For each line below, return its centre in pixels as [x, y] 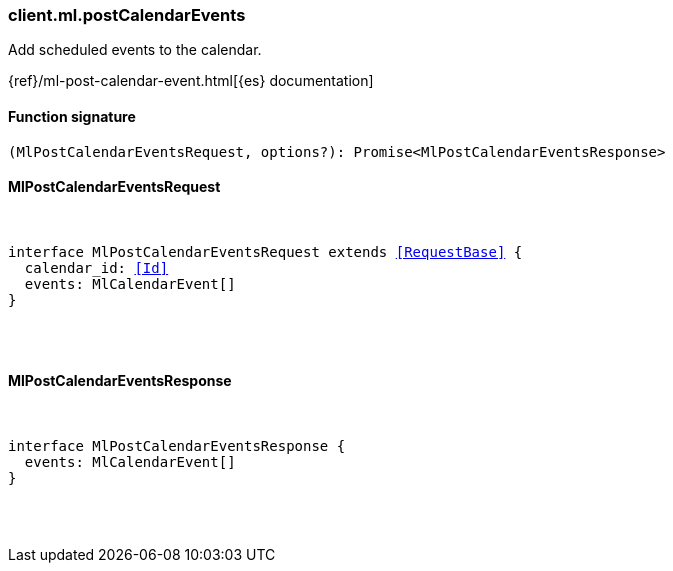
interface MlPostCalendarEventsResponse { [177, 446]
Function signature [72, 116]
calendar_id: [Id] [96, 267]
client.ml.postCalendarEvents [127, 15]
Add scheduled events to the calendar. [135, 50]
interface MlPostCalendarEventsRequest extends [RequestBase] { [265, 251]
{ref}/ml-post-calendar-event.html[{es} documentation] [191, 81]
